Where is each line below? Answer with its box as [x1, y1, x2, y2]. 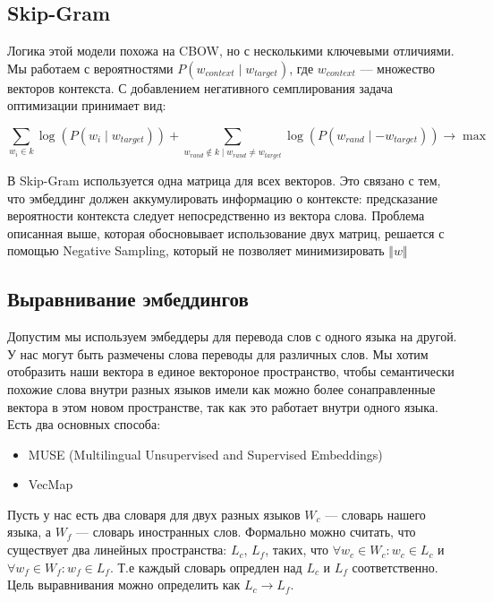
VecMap [28, 475, 73, 494]
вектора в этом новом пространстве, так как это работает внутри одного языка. [7, 397, 438, 416]
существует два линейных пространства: [7, 540, 227, 559]
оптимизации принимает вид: [7, 96, 166, 115]
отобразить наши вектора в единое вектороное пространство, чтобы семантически [7, 362, 455, 381]
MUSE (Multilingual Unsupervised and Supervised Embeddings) [28, 444, 383, 463]
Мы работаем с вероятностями [7, 58, 174, 77]
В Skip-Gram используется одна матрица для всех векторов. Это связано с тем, [7, 170, 441, 189]
